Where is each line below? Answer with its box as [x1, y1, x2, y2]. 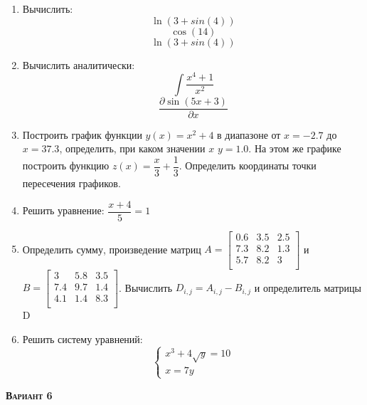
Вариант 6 [6, 387, 53, 402]
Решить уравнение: [22, 203, 105, 218]
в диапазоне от [217, 127, 281, 142]
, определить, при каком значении [59, 141, 206, 156]
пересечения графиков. [22, 176, 121, 191]
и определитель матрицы [254, 280, 361, 295]
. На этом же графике [248, 141, 341, 156]
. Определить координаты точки [179, 158, 317, 173]
